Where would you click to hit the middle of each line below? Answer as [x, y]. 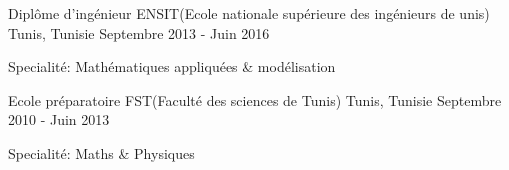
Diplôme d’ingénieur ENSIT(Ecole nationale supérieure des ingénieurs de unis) [249, 13]
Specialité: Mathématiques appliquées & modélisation [172, 66]
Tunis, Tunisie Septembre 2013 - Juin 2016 [139, 32]
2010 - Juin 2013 [59, 119]
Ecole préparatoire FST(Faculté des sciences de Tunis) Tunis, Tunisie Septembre [255, 99]
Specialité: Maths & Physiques [101, 152]
